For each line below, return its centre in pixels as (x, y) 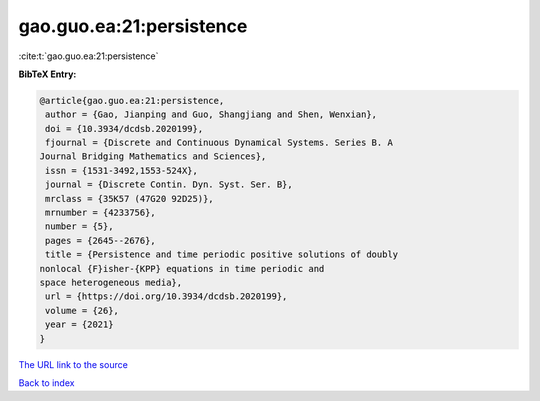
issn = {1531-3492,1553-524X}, (122, 170)
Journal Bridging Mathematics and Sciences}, (153, 156)
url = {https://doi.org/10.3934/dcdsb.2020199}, (166, 296)
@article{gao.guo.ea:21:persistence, (132, 100)
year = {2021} (79, 324)
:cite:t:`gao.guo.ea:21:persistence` (88, 56)
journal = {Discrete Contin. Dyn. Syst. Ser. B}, (169, 184)
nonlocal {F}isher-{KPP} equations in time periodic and (182, 268)
